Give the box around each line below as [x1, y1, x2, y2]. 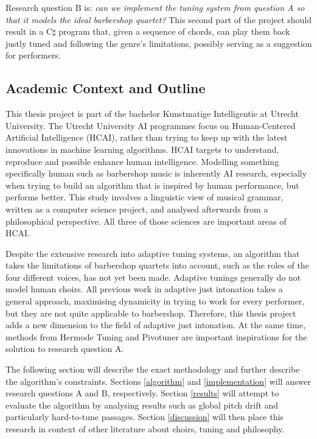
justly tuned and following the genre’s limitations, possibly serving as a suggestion [5, 37, 312, 49]
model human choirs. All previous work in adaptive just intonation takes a [5, 283, 283, 295]
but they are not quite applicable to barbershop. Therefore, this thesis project [5, 306, 296, 319]
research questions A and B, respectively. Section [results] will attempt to [5, 387, 279, 399]
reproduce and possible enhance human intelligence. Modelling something [5, 155, 279, 167]
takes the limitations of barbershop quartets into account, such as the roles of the [5, 259, 309, 272]
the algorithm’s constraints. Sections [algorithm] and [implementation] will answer [5, 374, 311, 387]
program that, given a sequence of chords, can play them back [58, 25, 290, 38]
